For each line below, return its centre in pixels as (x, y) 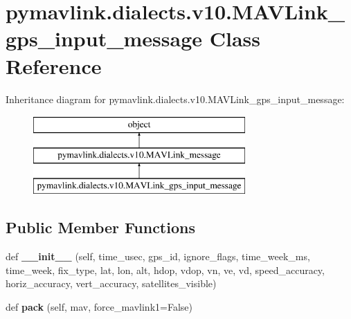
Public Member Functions (100, 227)
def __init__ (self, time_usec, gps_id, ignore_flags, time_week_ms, (158, 256)
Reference (54, 65)
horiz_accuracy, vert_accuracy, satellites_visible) (111, 283)
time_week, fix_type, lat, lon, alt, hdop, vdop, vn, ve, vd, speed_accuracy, (165, 270)
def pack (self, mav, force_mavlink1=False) (99, 307)
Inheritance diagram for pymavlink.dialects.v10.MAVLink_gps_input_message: (175, 99)
